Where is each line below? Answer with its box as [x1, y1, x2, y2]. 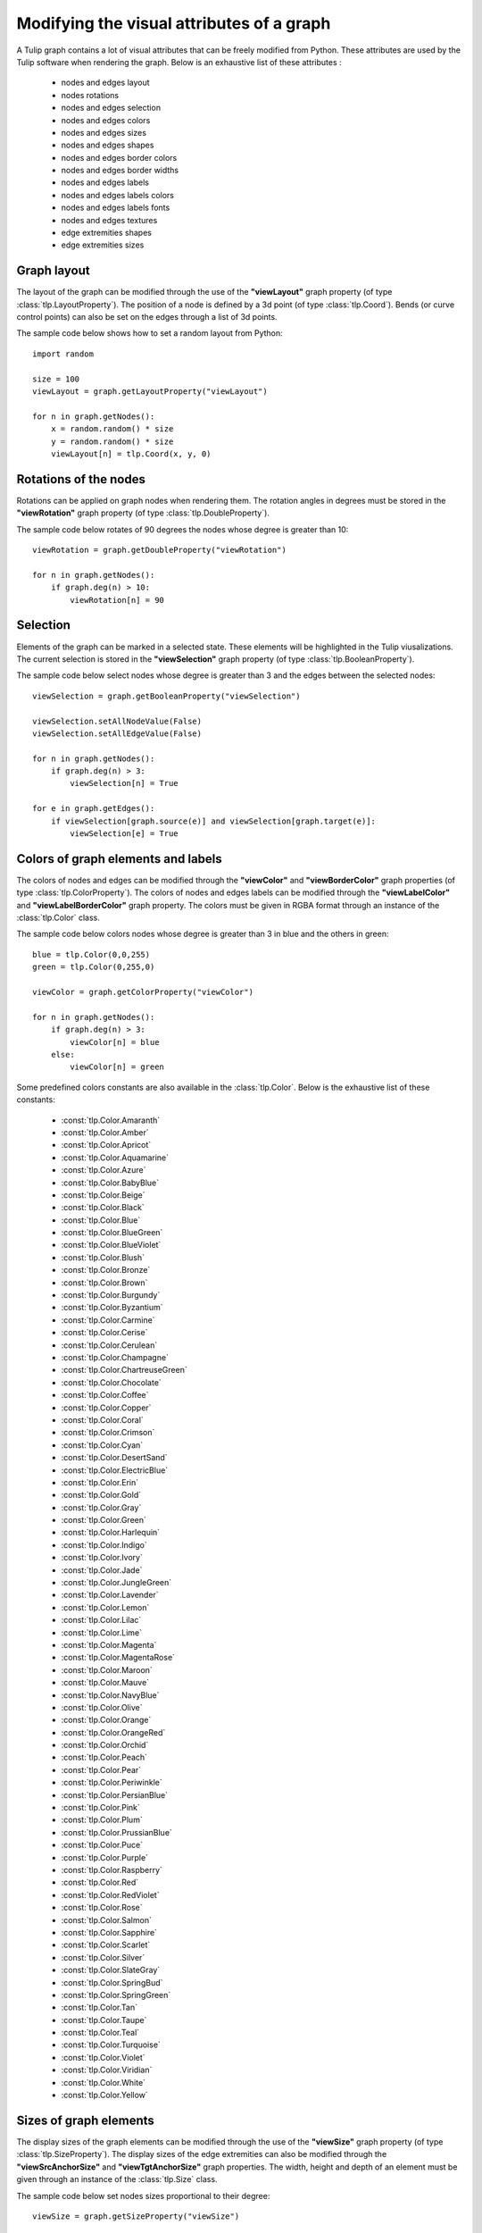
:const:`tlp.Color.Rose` [61, 1903, 143, 1913]
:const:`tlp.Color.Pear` [61, 1764, 142, 1775]
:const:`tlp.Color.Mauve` [61, 1677, 150, 1688]
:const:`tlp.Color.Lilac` [61, 1615, 142, 1626]
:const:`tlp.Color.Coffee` [61, 1390, 149, 1401]
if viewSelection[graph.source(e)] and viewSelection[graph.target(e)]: [50, 815, 377, 826]
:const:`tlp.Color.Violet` [61, 2052, 146, 2062]
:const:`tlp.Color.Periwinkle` [61, 1777, 162, 1788]
